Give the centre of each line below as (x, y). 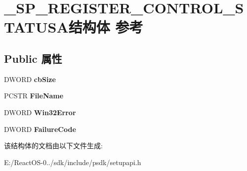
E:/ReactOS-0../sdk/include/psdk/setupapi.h (73, 162)
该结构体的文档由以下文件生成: (53, 146)
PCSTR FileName (34, 96)
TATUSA (36, 27)
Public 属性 (33, 58)
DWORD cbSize (30, 79)
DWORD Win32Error (40, 112)
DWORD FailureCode (40, 129)
